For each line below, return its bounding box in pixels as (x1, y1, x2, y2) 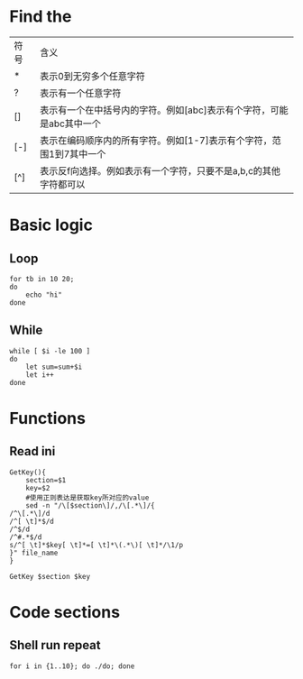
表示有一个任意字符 (40, 87, 122, 99)
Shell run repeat (9, 638, 101, 653)
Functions (9, 408, 86, 428)
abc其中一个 (49, 117, 102, 130)
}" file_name (9, 548, 59, 557)
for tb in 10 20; (9, 274, 75, 283)
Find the (9, 6, 72, 27)
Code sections (9, 601, 120, 622)
